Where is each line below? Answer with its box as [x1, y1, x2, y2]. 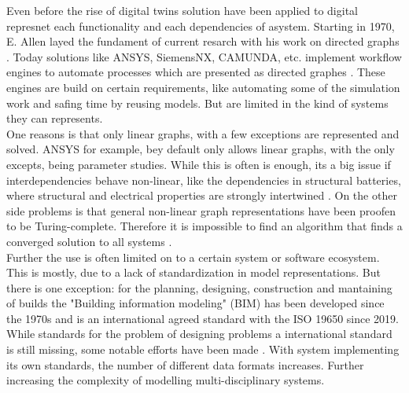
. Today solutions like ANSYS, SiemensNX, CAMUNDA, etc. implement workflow [6, 48, 402, 64]
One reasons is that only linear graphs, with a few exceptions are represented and [6, 125, 400, 141]
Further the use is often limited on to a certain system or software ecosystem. [6, 248, 380, 265]
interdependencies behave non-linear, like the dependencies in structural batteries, [6, 171, 401, 188]
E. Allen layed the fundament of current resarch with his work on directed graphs [6, 33, 400, 50]
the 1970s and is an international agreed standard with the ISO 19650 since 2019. [6, 310, 399, 326]
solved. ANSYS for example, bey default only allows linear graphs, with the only [6, 141, 395, 157]
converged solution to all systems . [6, 233, 172, 249]
